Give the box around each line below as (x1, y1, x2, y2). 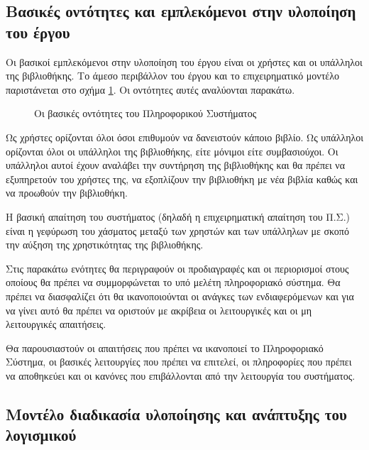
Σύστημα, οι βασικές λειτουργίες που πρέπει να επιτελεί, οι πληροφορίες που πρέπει (6, 354, 352, 369)
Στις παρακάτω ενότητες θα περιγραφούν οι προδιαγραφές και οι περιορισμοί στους (6, 260, 349, 275)
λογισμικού (6, 424, 77, 446)
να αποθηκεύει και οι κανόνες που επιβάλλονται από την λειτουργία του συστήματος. (6, 368, 356, 383)
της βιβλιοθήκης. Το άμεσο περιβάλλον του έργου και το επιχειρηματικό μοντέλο (6, 68, 339, 83)
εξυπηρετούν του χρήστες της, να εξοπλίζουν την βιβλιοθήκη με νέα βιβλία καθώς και (6, 171, 358, 186)
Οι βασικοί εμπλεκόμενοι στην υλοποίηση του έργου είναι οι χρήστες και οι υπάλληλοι (6, 54, 363, 69)
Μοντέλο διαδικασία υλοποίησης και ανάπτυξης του (6, 402, 347, 424)
